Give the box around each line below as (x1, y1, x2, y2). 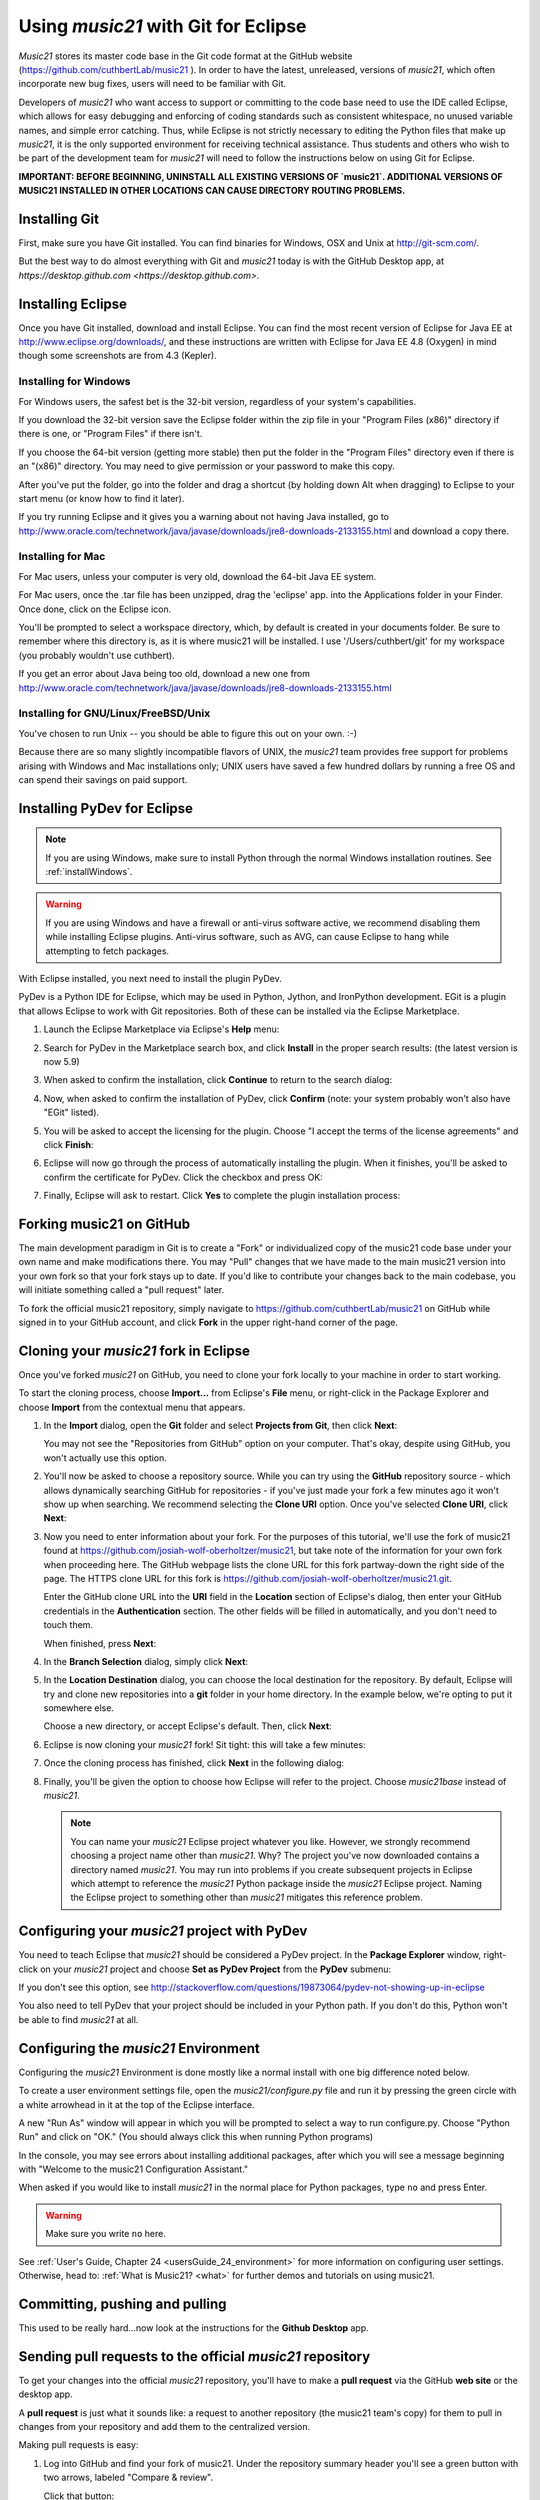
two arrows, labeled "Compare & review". (43, 2471, 214, 2484)
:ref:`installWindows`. (45, 866, 133, 878)
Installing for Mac (18, 550, 106, 564)
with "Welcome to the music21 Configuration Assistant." (18, 2163, 249, 2175)
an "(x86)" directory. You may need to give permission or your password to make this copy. (18, 460, 395, 472)
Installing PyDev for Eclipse (18, 800, 194, 817)
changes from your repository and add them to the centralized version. (18, 2421, 311, 2433)
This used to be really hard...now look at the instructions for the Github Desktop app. (18, 2321, 369, 2334)
